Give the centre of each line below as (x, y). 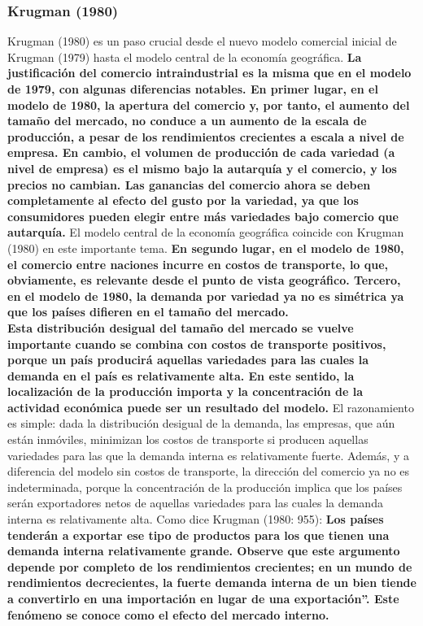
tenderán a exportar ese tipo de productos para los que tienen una (198, 535)
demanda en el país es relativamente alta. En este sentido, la (181, 375)
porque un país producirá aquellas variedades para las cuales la (188, 360)
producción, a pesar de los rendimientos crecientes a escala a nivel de (206, 136)
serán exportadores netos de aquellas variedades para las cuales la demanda (195, 503)
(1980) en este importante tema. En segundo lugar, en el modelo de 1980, (206, 248)
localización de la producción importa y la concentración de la (185, 391)
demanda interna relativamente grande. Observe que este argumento (204, 551)
